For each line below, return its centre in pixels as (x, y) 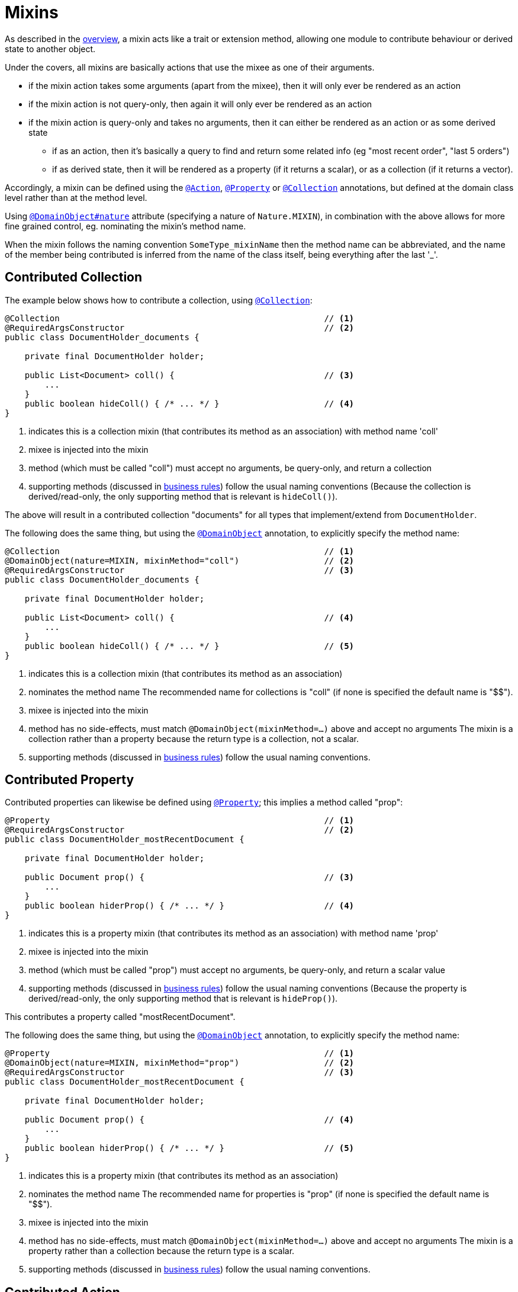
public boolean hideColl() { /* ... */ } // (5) (189, 646)
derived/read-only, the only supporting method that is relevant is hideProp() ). (183, 999)
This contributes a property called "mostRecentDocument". (120, 1017)
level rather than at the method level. (76, 197)
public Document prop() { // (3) (189, 877)
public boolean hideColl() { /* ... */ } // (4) (189, 403)
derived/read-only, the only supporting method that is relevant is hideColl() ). (183, 496)
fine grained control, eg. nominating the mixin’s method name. (126, 226)
